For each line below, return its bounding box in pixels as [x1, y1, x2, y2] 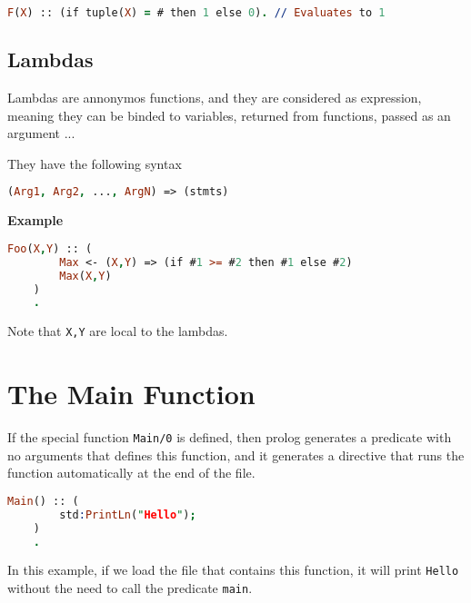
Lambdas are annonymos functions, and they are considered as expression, [7, 88, 422, 107]
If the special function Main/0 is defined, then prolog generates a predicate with [7, 428, 452, 447]
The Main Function [7, 375, 256, 412]
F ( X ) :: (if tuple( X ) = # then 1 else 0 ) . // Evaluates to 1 [7, 6, 386, 19]
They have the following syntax [7, 153, 182, 173]
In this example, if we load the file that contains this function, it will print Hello [7, 560, 459, 579]
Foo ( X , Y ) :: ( [7, 242, 93, 255]
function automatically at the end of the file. [7, 463, 256, 482]
